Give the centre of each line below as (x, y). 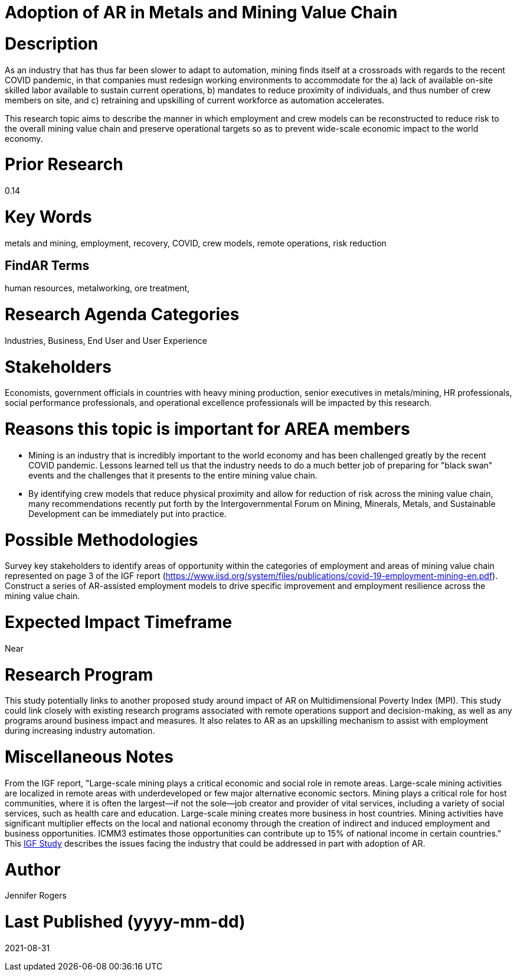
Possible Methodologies (102, 540)
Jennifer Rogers (36, 896)
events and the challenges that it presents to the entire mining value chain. (173, 475)
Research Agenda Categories (122, 315)
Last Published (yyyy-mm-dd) (125, 922)
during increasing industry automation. (80, 731)
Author (33, 869)
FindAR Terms (47, 265)
